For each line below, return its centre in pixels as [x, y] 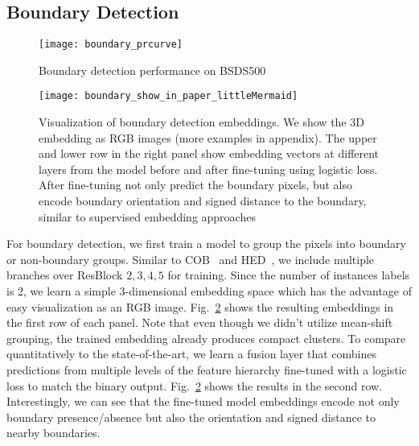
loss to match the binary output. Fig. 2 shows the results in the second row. [195, 385]
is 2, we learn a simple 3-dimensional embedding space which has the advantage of [209, 291]
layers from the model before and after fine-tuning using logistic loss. [208, 169]
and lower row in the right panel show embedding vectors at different [209, 153]
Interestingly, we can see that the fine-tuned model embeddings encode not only [203, 401]
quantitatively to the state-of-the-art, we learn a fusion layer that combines [191, 354]
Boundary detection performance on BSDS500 [152, 70]
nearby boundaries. [53, 433]
